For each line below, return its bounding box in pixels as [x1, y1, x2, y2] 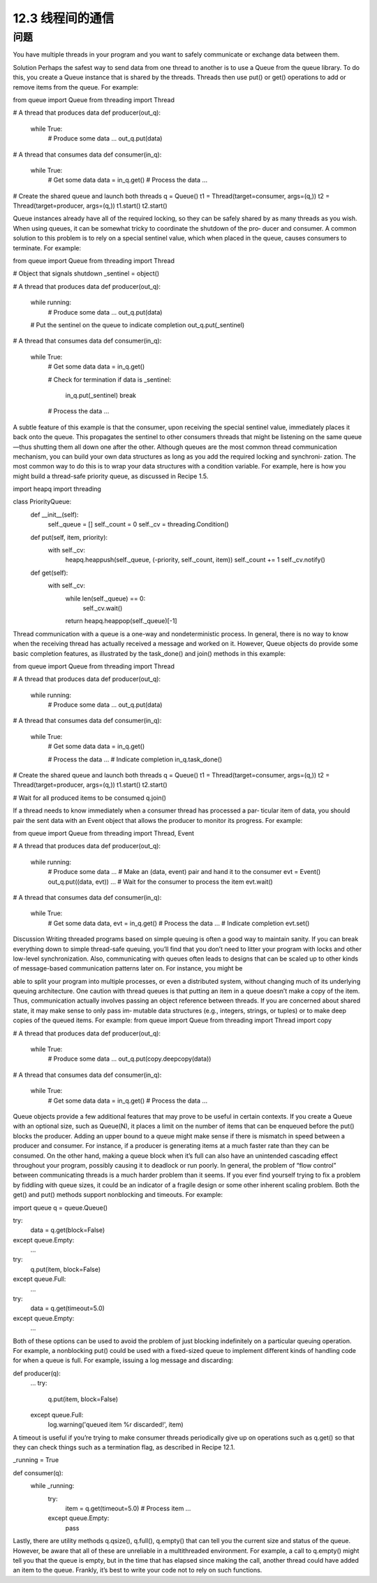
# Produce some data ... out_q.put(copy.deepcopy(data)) [47, 1054, 212, 1063]
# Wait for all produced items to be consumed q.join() [13, 794, 167, 802]
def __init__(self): [30, 510, 79, 519]
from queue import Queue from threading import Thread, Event [13, 829, 195, 837]
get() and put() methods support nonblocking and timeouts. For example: [13, 1191, 223, 1199]
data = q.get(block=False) [30, 1226, 105, 1234]
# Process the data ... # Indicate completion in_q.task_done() [47, 755, 223, 764]
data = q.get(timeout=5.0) [30, 1304, 105, 1312]
